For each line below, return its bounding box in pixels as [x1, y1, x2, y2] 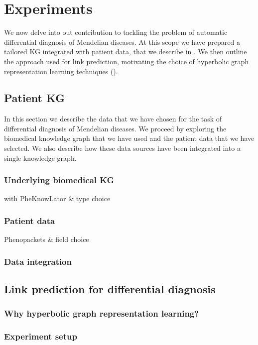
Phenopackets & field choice [4, 234, 89, 244]
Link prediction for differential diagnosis [4, 281, 216, 297]
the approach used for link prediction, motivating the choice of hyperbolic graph [4, 56, 249, 66]
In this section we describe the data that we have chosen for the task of [4, 114, 222, 124]
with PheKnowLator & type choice [4, 193, 111, 204]
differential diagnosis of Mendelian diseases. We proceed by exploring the [4, 123, 227, 133]
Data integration [4, 255, 72, 267]
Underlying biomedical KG [4, 174, 115, 186]
